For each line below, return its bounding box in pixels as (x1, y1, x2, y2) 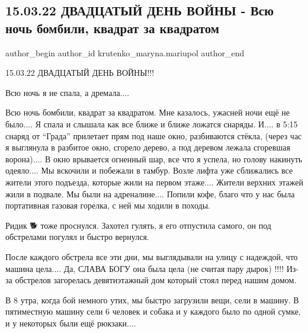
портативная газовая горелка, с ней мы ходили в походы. (5, 199, 210, 212)
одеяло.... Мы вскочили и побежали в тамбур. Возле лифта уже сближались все (5, 164, 293, 177)
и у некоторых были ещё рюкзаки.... (5, 316, 136, 329)
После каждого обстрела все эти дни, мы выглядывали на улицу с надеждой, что (5, 250, 298, 262)
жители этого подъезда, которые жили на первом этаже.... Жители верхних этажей (5, 175, 303, 188)
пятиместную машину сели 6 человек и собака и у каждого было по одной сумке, (5, 305, 301, 318)
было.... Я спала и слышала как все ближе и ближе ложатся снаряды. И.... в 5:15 (5, 117, 298, 130)
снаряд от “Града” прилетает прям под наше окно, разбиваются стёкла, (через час (5, 129, 302, 142)
